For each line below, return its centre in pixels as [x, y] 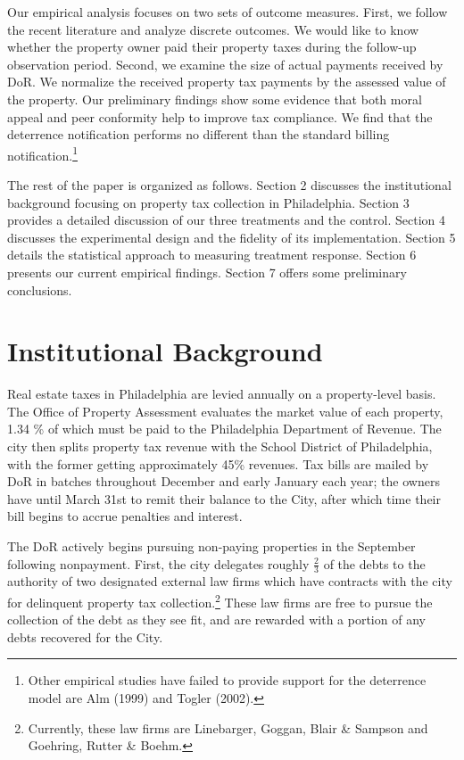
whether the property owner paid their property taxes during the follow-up [212, 47]
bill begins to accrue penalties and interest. [125, 516]
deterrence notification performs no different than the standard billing [199, 134]
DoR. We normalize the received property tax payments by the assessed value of [227, 82]
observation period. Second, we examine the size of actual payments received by [225, 64]
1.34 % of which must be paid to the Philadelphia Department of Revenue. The [224, 429]
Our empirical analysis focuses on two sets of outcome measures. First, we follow [228, 12]
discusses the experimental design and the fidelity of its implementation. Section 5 [232, 237]
